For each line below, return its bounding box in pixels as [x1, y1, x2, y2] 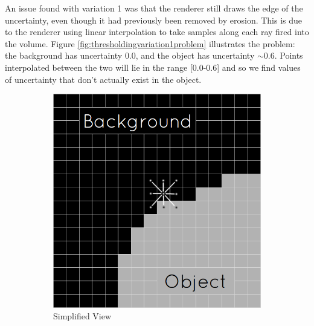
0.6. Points [263, 49, 303, 62]
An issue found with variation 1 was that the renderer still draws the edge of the [5, 2, 303, 14]
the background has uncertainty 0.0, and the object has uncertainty [5, 49, 255, 62]
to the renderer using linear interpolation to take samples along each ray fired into [5, 25, 309, 38]
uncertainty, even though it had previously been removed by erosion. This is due [5, 13, 303, 26]
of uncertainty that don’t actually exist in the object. [5, 73, 202, 85]
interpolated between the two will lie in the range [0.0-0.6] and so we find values [5, 60, 301, 73]
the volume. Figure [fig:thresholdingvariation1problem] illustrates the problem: [5, 37, 295, 50]
